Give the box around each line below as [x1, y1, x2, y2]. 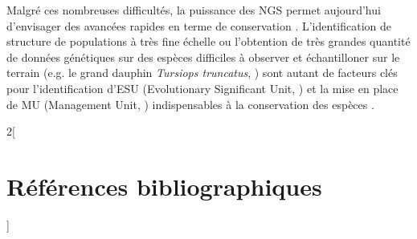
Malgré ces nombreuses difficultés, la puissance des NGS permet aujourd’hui [6, 2, 381, 18]
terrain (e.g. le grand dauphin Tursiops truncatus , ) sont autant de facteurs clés [6, 64, 398, 81]
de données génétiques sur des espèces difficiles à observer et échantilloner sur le [6, 48, 400, 65]
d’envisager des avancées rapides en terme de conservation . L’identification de [6, 17, 392, 34]
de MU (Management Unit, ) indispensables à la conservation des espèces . [6, 95, 374, 112]
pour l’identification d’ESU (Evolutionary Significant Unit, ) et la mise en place [6, 79, 399, 96]
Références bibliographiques [6, 169, 322, 202]
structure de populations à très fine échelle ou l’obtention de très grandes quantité [6, 33, 411, 50]
